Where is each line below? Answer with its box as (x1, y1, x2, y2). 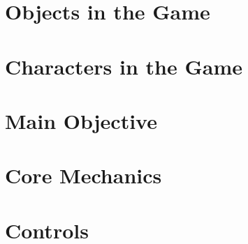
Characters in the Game (5, 52, 243, 80)
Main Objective (5, 106, 157, 135)
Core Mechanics (5, 161, 162, 190)
